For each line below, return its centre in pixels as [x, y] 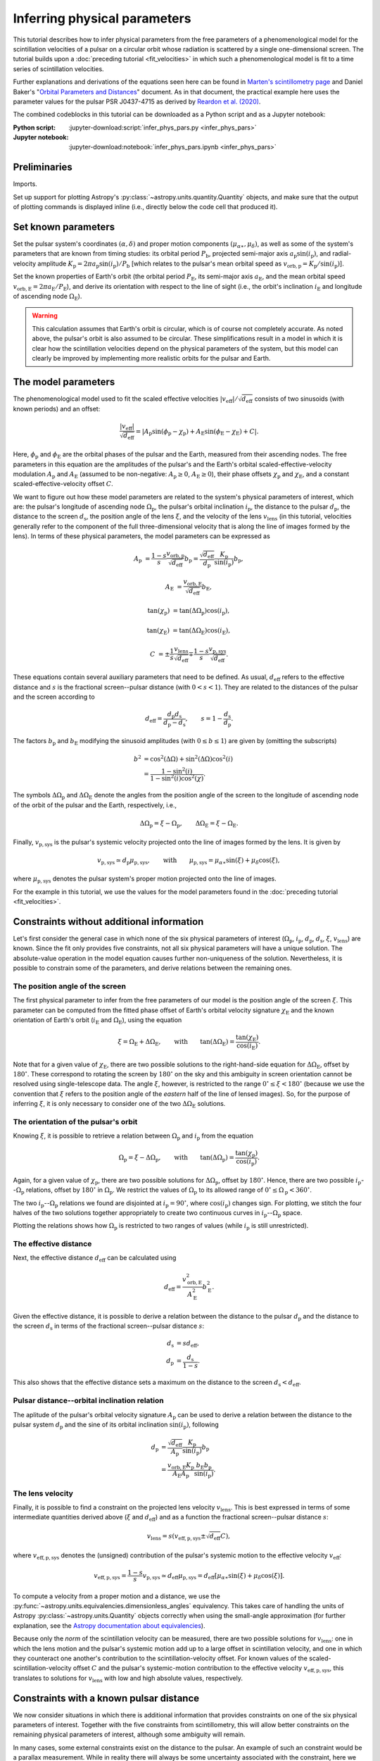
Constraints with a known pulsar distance [106, 1698]
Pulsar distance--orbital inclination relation [89, 1400]
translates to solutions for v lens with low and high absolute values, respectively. [128, 1679]
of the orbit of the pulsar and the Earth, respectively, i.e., [95, 805]
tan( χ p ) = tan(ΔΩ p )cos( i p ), [189, 611]
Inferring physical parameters [102, 18]
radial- [342, 254]
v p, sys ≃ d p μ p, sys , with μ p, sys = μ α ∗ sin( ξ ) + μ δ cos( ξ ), [189, 861]
